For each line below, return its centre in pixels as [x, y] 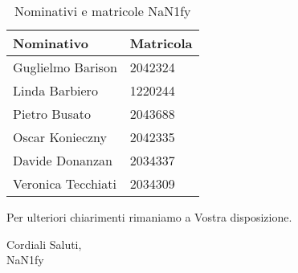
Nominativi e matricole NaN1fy [102, 11]
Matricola [161, 43]
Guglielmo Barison [65, 67]
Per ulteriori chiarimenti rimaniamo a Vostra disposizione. [149, 217]
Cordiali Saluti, [44, 244]
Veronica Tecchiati [65, 183]
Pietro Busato [52, 114]
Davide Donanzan [63, 160]
